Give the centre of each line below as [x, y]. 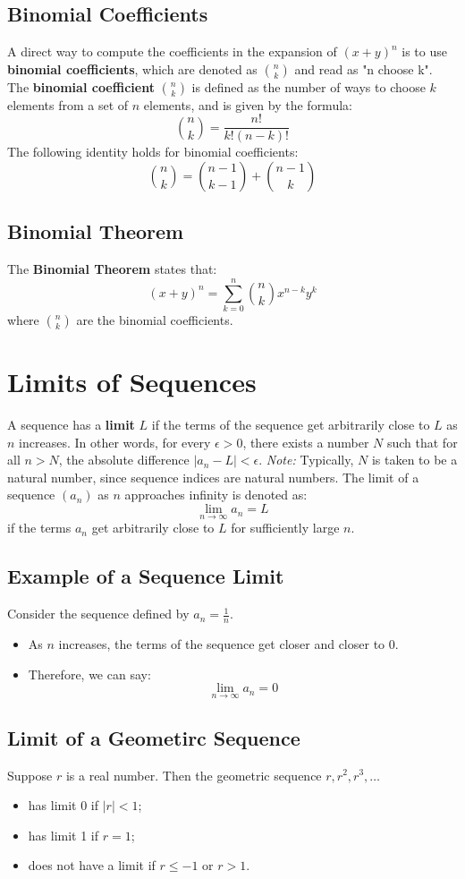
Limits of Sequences [132, 382]
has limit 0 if [63, 805]
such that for [422, 442]
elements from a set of [68, 104]
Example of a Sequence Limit [146, 576]
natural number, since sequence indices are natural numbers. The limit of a [213, 477]
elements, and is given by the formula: [248, 104]
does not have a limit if [92, 865]
